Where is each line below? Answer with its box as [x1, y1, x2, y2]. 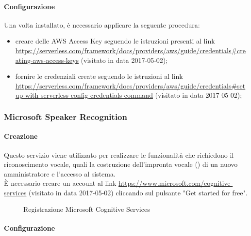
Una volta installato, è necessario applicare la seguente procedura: [4, 19, 200, 29]
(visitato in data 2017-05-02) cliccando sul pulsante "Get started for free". [29, 187, 248, 197]
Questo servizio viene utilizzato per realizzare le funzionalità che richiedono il [4, 149, 234, 160]
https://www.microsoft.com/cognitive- [118, 178, 233, 188]
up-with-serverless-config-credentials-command [15, 90, 153, 100]
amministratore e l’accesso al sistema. [4, 168, 116, 178]
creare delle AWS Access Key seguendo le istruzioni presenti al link [15, 36, 215, 46]
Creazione [4, 131, 38, 141]
